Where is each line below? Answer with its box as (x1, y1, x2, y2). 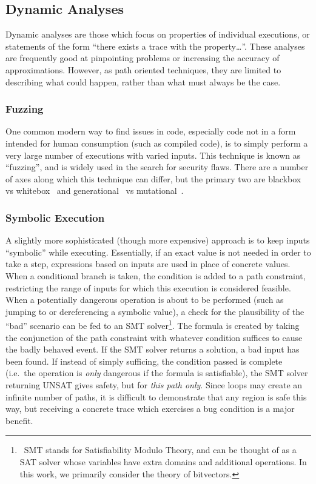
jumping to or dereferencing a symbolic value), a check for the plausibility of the (5, 305, 304, 317)
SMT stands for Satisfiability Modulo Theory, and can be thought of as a (24, 443, 297, 456)
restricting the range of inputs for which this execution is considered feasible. (5, 281, 291, 294)
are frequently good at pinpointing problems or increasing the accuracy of (5, 51, 280, 64)
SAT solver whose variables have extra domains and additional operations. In (19, 455, 307, 468)
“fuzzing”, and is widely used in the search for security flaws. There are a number (5, 161, 309, 173)
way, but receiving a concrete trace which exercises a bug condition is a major (5, 402, 295, 415)
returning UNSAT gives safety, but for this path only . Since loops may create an (5, 378, 303, 391)
